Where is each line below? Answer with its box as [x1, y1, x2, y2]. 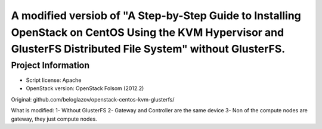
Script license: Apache [26, 76, 82, 84]
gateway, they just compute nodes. [11, 115, 98, 122]
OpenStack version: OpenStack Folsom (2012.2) [26, 85, 144, 92]
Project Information [11, 60, 89, 70]
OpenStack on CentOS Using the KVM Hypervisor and [11, 26, 284, 39]
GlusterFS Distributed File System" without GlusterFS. [11, 42, 286, 56]
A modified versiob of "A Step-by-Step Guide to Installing [11, 9, 301, 22]
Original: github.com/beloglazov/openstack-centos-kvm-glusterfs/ [11, 96, 175, 103]
